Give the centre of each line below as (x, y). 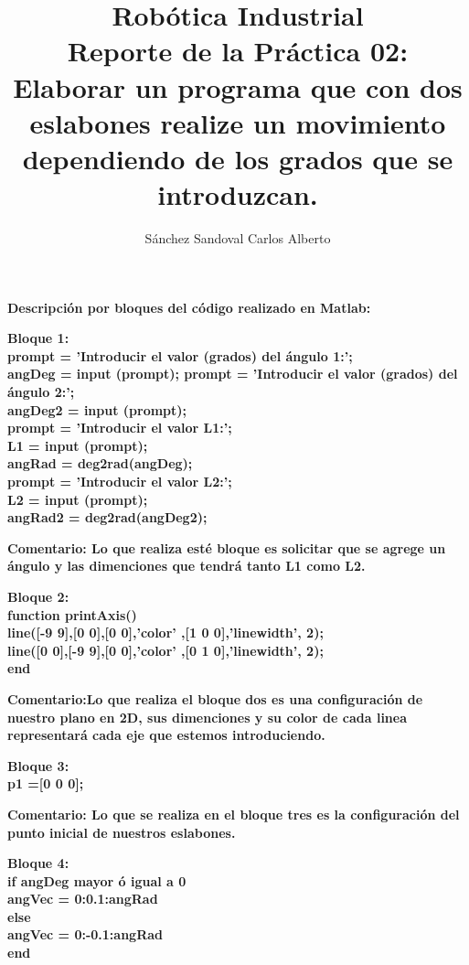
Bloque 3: (38, 765)
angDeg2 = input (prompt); (97, 409)
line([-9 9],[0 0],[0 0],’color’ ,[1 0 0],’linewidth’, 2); (165, 633)
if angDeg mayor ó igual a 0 (97, 880)
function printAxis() (72, 614)
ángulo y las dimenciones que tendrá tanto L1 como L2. (187, 566)
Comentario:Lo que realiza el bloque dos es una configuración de (215, 698)
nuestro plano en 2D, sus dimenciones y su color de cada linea (207, 717)
